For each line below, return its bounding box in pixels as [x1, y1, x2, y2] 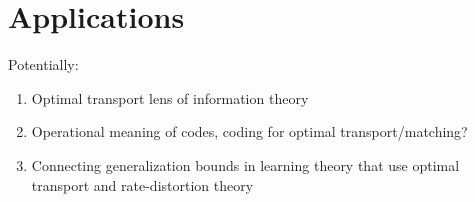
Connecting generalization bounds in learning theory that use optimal [31, 154, 460, 175]
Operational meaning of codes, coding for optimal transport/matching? [31, 121, 468, 142]
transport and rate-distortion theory [31, 174, 254, 195]
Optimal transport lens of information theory [31, 87, 309, 108]
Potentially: [8, 54, 79, 75]
